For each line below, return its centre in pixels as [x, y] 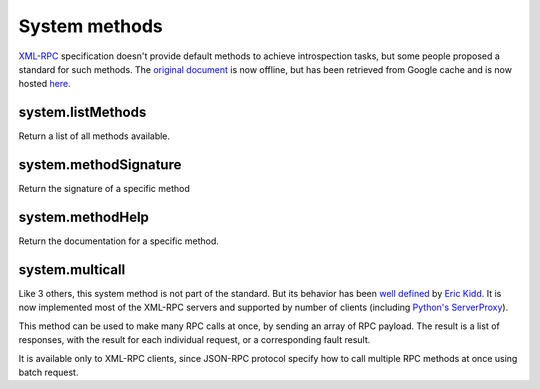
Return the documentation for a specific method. [118, 241]
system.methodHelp [84, 216]
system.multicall [72, 269]
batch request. [48, 372]
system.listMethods [82, 112]
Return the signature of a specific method [104, 189]
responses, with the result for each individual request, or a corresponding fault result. [194, 340]
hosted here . [44, 84]
